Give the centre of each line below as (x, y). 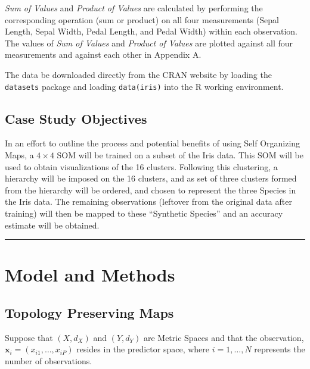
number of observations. (49, 360)
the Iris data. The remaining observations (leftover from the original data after (148, 201)
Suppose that (29, 337)
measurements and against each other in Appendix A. (103, 54)
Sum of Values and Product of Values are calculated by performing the (134, 8)
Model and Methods (90, 275)
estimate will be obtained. (52, 225)
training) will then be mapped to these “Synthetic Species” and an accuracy (144, 213)
